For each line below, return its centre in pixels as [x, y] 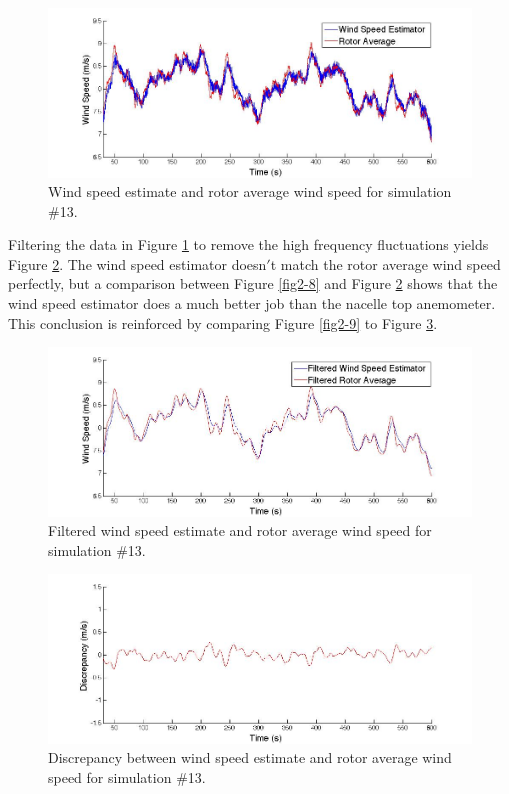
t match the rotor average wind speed [385, 263]
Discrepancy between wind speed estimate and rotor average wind [250, 757]
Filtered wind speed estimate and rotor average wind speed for [240, 530]
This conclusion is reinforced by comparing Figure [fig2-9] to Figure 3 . [223, 322]
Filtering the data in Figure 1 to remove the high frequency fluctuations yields [248, 244]
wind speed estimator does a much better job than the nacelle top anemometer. [252, 303]
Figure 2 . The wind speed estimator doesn [137, 263]
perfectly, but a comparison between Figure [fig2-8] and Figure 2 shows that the [253, 283]
